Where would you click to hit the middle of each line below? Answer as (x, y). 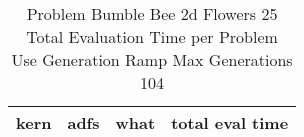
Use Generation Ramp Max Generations (152, 59)
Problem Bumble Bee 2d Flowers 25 (152, 13)
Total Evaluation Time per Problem (152, 36)
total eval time (230, 122)
